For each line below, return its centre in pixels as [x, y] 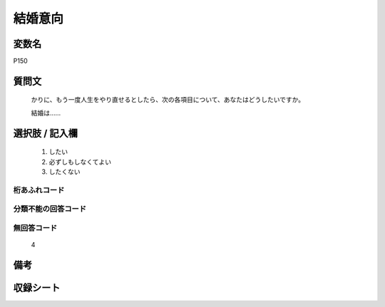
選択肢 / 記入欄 [46, 133]
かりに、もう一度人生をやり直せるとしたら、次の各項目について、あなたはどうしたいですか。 [168, 100]
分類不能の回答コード [50, 209]
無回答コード [35, 228]
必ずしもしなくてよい [80, 162]
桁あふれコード [39, 190]
